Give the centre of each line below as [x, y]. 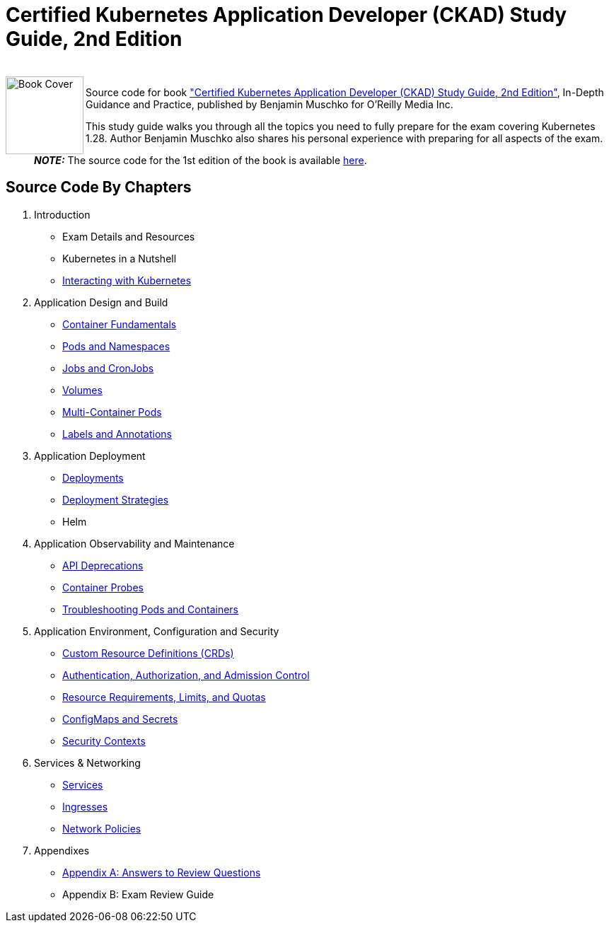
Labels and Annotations [117, 434]
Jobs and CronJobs [108, 368]
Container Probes [103, 587]
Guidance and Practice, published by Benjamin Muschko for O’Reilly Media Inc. [269, 104]
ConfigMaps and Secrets [120, 719]
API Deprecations [103, 565]
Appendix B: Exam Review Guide [138, 894]
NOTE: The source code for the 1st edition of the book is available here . [201, 160]
